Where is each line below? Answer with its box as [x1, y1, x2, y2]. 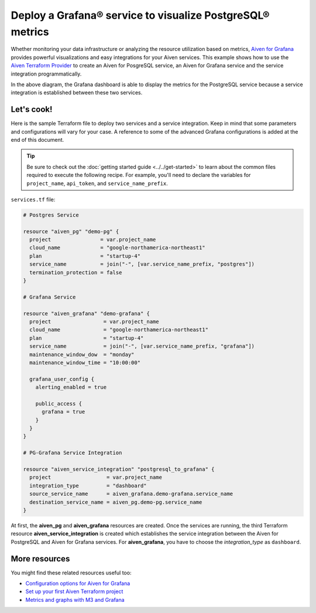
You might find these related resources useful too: [11, 569, 132, 576]
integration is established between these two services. [11, 89, 143, 96]
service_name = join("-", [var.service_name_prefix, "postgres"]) [29, 261, 255, 268]
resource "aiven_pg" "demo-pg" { [23, 228, 119, 234]
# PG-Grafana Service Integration [23, 449, 122, 457]
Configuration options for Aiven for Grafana [25, 580, 130, 587]
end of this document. [11, 136, 64, 143]
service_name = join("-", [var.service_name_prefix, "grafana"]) [29, 343, 255, 350]
